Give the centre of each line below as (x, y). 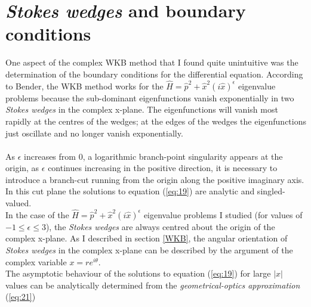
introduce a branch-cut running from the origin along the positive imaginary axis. (155, 179)
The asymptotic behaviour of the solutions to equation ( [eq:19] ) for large (138, 273)
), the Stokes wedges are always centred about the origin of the (160, 226)
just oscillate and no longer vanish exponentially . (94, 133)
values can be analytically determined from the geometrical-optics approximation (153, 285)
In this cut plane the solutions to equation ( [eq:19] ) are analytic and (130, 191)
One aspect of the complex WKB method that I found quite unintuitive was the (152, 62)
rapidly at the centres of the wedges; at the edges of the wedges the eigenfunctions (156, 121)
